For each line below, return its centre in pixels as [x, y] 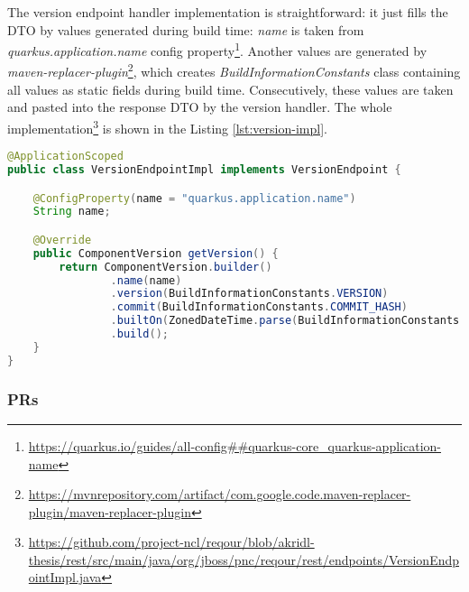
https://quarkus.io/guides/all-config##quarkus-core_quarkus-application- [234, 445]
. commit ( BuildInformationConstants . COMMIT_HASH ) [259, 307]
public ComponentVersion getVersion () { [156, 253]
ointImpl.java [65, 577]
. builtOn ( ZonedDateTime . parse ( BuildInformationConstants [285, 321]
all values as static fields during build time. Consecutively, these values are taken [230, 89]
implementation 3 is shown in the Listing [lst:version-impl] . [167, 126]
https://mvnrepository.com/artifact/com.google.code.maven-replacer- [220, 494]
